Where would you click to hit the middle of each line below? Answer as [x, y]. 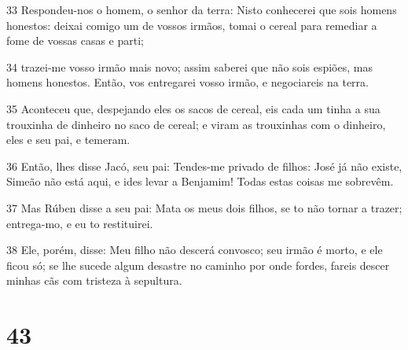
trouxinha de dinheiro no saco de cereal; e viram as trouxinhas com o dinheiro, [196, 124]
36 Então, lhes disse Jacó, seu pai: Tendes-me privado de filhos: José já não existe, [204, 166]
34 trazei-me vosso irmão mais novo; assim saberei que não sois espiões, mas [189, 66]
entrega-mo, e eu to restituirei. [80, 223]
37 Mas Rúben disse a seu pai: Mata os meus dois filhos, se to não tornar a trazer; [204, 207]
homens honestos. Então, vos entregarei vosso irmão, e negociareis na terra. [187, 82]
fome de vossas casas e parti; [75, 41]
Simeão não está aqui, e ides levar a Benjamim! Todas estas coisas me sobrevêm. [200, 181]
